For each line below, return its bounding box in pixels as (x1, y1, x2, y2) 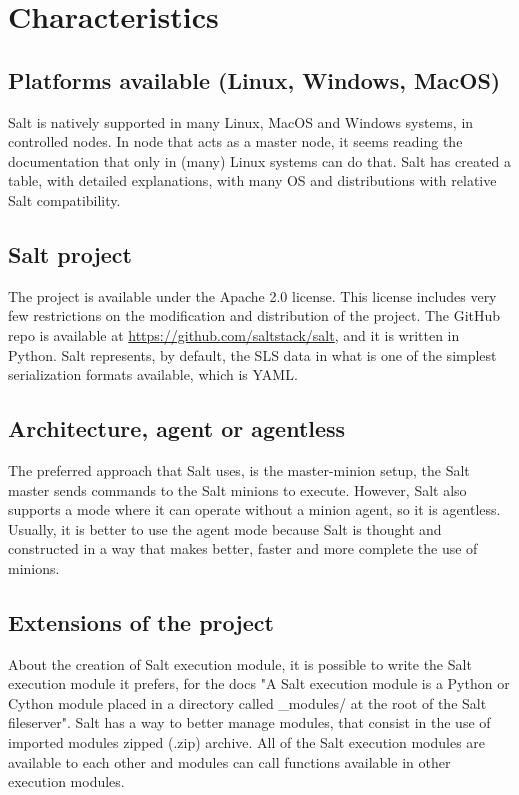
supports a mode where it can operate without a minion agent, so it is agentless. (8, 499, 501, 520)
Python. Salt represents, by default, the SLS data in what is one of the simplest (8, 344, 497, 365)
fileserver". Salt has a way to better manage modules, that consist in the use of (8, 712, 491, 733)
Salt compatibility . (8, 189, 121, 210)
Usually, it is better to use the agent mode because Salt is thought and (8, 518, 442, 539)
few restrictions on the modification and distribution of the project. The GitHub (8, 305, 501, 326)
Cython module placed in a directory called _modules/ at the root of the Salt (8, 692, 487, 713)
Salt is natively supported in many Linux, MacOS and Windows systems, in (8, 111, 474, 132)
